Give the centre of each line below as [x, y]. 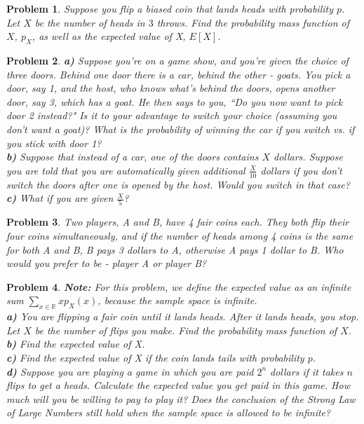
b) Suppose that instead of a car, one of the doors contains [133, 157]
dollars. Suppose [308, 157]
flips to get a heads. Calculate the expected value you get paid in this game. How [178, 385]
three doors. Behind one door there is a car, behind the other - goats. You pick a [178, 74]
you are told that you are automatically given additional [126, 170]
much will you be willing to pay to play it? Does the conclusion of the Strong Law [181, 398]
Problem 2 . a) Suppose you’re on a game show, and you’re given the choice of [177, 60]
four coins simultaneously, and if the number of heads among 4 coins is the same [180, 236]
